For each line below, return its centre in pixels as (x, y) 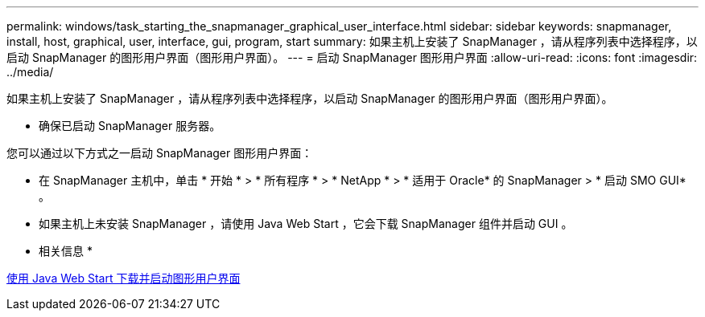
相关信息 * (66, 251)
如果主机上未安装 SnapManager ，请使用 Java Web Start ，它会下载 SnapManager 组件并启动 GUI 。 (306, 224)
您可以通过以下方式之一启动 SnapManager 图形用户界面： (160, 153)
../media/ (30, 72)
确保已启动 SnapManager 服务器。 (130, 126)
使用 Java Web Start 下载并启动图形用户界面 (124, 278)
